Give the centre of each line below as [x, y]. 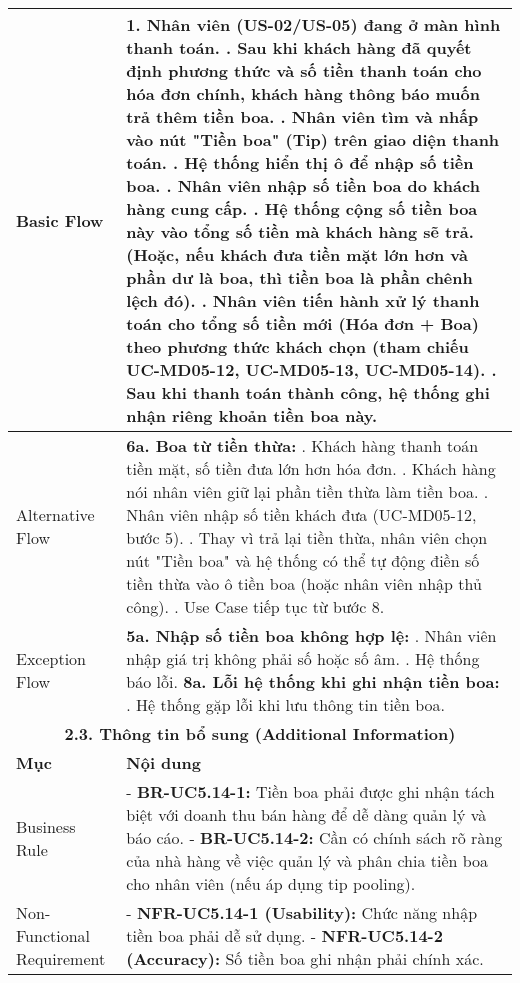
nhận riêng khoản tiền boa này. [252, 415]
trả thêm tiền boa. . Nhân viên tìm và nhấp [302, 116]
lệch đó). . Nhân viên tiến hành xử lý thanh [303, 300]
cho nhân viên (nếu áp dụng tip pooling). [271, 883]
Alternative [55, 514]
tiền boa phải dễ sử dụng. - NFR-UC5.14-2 [284, 935]
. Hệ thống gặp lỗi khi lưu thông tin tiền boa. [286, 704]
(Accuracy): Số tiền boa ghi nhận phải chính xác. [305, 958]
